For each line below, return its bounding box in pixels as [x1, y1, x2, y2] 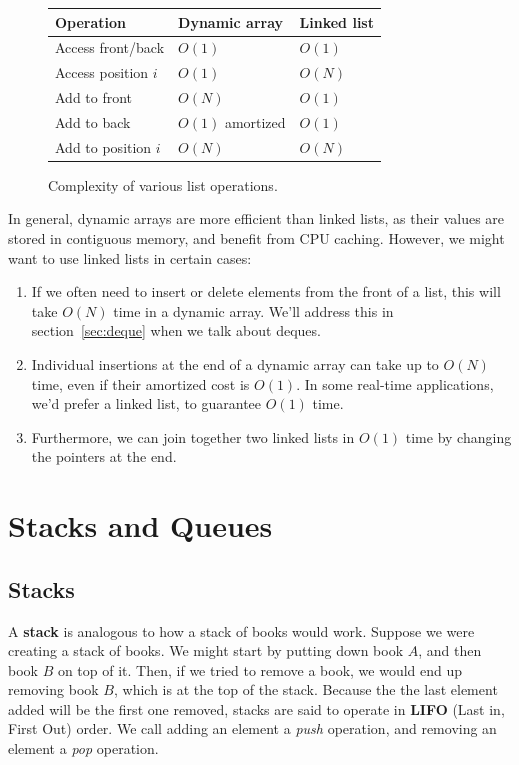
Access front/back [55, 37, 165, 58]
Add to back [55, 111, 131, 132]
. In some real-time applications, [296, 373, 494, 394]
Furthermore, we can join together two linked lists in [31, 426, 355, 447]
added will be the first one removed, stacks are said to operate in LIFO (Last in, [8, 698, 505, 719]
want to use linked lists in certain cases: [8, 247, 252, 268]
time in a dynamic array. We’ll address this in [113, 300, 394, 321]
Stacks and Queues [8, 505, 273, 546]
